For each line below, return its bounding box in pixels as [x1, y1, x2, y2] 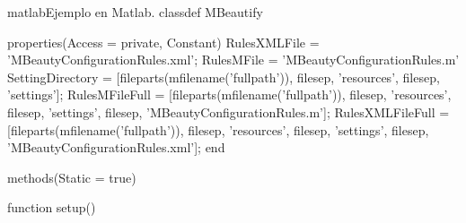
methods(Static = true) [7, 167, 136, 186]
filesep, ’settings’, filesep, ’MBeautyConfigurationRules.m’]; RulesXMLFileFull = [7, 102, 450, 121]
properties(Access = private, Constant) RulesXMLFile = [7, 32, 320, 51]
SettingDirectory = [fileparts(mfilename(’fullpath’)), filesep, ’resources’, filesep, [7, 67, 440, 86]
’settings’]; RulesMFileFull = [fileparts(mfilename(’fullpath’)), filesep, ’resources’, [7, 85, 452, 104]
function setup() [7, 198, 96, 217]
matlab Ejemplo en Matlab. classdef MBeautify [7, 3, 263, 21]
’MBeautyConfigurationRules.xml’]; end [7, 138, 225, 157]
